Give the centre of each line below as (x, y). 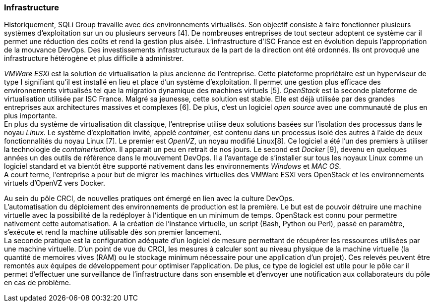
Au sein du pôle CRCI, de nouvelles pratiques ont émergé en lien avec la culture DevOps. (149, 199)
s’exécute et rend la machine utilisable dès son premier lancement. (113, 232)
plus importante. (31, 116)
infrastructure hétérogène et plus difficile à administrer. (94, 58)
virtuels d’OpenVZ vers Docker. (55, 183)
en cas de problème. (37, 283)
